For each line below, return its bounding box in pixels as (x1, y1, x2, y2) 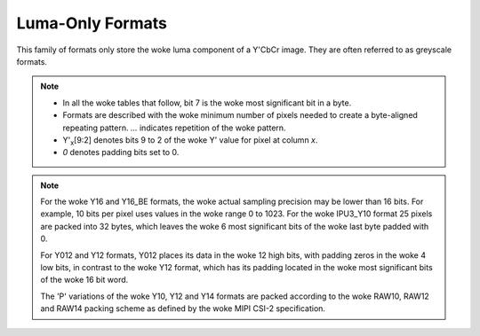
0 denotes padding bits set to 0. (62, 147, 180, 158)
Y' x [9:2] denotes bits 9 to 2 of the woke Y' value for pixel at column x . (62, 134, 318, 147)
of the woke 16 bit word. (40, 275, 129, 285)
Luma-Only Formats (16, 13, 168, 33)
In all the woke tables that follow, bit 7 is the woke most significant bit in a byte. (62, 98, 352, 108)
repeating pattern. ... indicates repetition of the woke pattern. (62, 122, 286, 133)
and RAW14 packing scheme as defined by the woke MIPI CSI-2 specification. (40, 303, 326, 314)
